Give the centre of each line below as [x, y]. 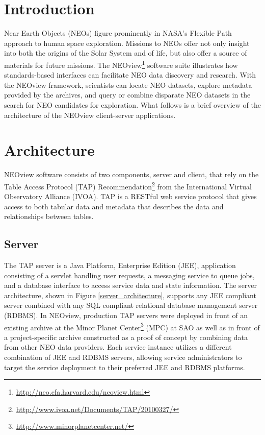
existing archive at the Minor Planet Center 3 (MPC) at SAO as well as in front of [132, 326]
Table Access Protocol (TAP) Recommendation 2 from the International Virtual [128, 185]
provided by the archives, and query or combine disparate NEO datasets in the [127, 95]
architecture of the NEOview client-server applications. [90, 115]
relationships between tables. [49, 216]
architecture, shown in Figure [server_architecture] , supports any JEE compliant [130, 295]
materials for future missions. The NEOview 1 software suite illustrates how [121, 64]
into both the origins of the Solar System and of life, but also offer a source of [126, 53]
